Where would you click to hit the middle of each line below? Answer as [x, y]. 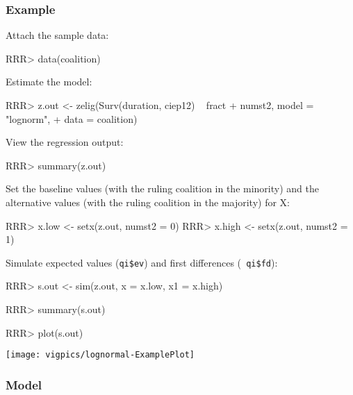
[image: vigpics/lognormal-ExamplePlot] [100, 355]
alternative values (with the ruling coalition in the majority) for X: [148, 202]
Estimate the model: [49, 82]
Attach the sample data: [57, 35]
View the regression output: [65, 142]
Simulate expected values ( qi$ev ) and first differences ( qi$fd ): [142, 262]
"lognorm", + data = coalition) [72, 118]
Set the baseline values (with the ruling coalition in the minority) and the [162, 188]
